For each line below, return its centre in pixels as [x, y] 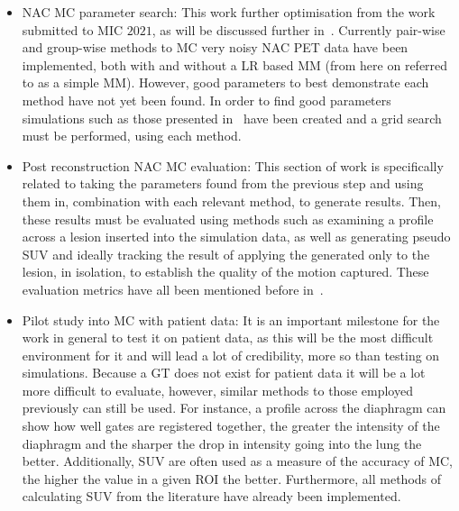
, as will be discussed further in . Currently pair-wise [298, 29]
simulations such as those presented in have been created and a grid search [232, 118]
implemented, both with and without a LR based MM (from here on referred [235, 64]
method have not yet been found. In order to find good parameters [207, 100]
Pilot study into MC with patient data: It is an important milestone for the [231, 319]
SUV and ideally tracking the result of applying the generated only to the [226, 254]
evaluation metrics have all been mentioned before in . [173, 289]
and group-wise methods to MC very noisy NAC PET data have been [215, 47]
